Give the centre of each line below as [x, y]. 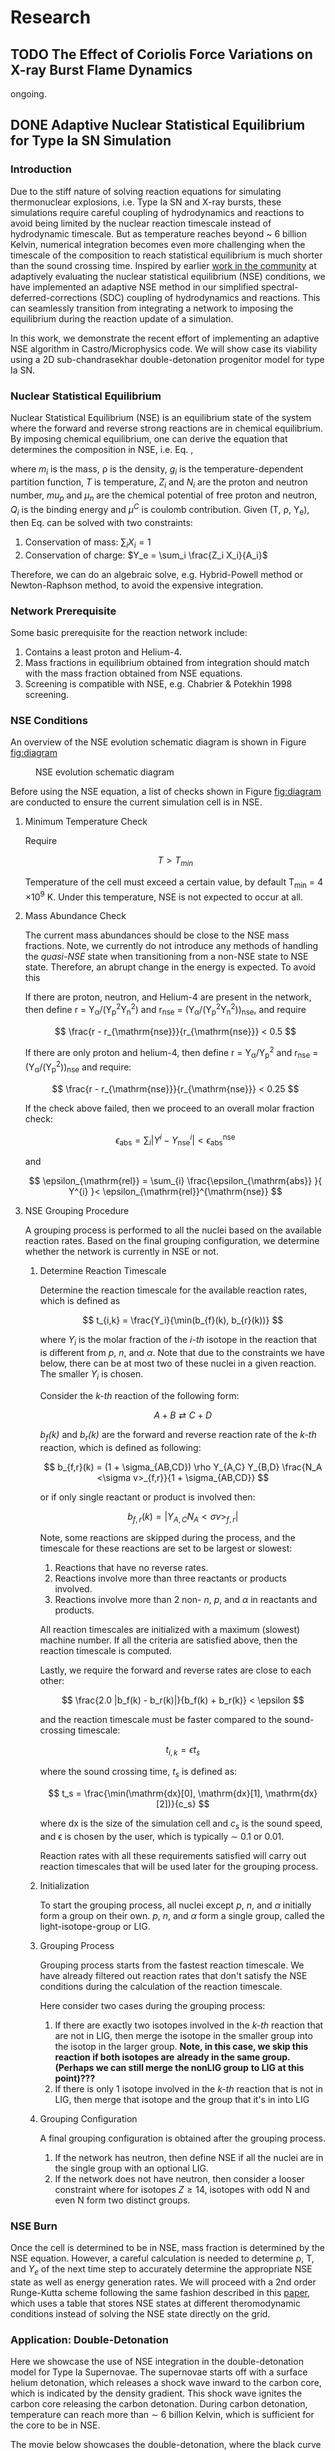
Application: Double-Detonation [89, 2339]
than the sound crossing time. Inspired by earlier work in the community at [163, 265]
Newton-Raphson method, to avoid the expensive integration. [137, 585]
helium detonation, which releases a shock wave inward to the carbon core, [166, 2383]
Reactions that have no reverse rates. [131, 1568]
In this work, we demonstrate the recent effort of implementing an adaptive [165, 338]
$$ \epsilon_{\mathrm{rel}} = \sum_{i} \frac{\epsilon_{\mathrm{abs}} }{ [175, 1181]
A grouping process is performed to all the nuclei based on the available [173, 1230]
